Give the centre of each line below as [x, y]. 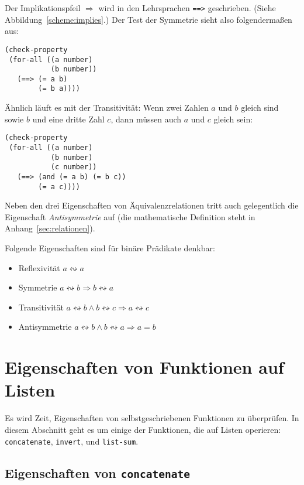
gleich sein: [233, 119]
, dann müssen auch [146, 119]
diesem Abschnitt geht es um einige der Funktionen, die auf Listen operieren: [143, 429]
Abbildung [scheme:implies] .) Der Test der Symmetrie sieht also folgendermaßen [148, 19]
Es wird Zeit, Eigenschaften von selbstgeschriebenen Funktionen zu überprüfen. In [152, 418]
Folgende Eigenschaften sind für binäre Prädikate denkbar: [110, 248]
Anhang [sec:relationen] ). [50, 228]
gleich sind [260, 107]
